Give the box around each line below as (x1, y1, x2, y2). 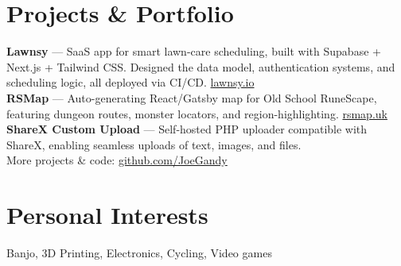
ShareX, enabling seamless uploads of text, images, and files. (6, 136, 302, 152)
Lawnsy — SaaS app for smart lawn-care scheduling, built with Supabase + (6, 43, 381, 60)
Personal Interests (6, 199, 208, 231)
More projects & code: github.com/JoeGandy (6, 152, 228, 168)
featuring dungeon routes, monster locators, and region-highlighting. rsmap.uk (6, 105, 387, 121)
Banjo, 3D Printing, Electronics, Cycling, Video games (6, 245, 272, 260)
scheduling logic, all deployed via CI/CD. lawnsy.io (6, 74, 255, 91)
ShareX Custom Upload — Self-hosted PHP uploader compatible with (6, 121, 368, 137)
